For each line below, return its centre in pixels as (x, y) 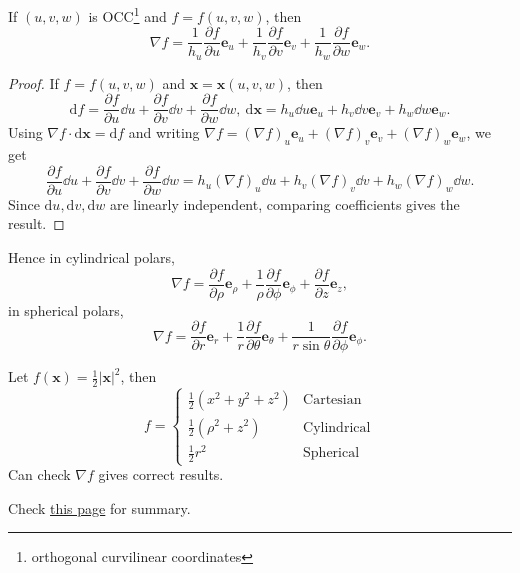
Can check (39, 474)
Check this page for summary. (99, 507)
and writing (164, 132)
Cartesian (332, 400)
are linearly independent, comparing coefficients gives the (284, 203)
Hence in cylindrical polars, (92, 257)
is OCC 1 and (127, 14)
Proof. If (33, 82)
